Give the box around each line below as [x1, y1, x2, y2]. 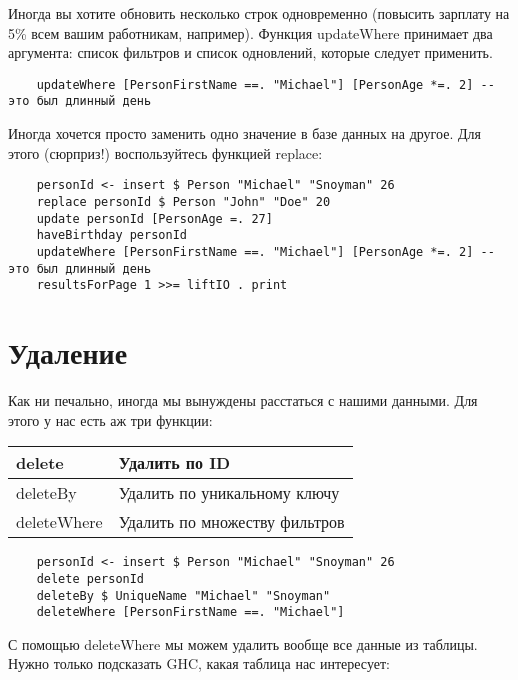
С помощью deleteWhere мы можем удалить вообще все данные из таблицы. [8, 633, 478, 654]
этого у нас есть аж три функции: [8, 409, 213, 430]
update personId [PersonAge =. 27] [36, 211, 273, 226]
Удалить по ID [118, 451, 231, 475]
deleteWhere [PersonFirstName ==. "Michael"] [36, 605, 345, 620]
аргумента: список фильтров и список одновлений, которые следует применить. [8, 42, 493, 63]
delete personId [36, 571, 145, 586]
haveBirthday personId [36, 228, 187, 243]
